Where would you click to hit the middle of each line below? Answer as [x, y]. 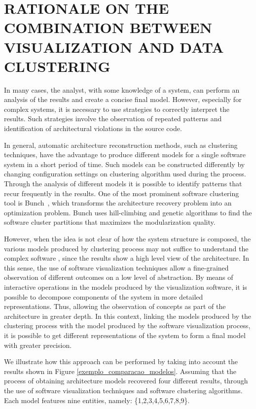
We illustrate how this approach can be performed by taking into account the [121, 361]
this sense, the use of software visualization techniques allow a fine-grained [116, 267]
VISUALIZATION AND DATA [114, 47]
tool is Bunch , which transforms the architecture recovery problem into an [118, 203]
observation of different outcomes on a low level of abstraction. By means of [119, 277]
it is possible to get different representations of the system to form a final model [125, 335]
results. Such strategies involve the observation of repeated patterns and [113, 119]
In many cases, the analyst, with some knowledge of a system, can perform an [122, 89]
